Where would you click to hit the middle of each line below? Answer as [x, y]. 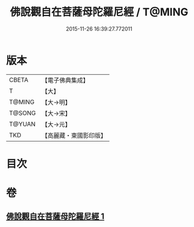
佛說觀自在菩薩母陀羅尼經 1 [55, 217]
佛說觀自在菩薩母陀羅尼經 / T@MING [99, 12]
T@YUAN [22, 124]
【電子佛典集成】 [65, 80]
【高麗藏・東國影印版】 [74, 135]
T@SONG [23, 113]
